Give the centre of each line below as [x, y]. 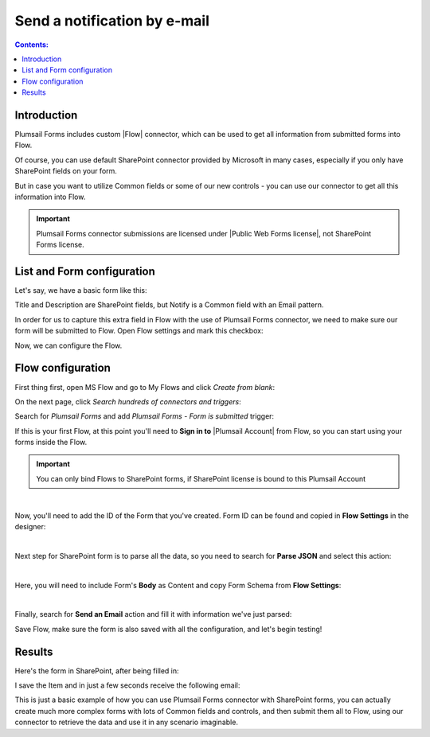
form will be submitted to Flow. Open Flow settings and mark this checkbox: [139, 331]
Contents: [32, 45]
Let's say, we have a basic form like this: [81, 291]
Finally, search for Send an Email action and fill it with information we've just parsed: [153, 614]
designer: [30, 527]
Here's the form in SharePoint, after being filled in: [97, 671]
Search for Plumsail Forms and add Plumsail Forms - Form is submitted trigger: [145, 416]
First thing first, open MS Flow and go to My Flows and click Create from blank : [145, 387]
